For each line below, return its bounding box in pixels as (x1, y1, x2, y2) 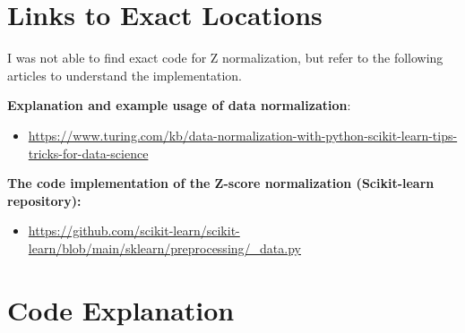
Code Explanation (7, 291, 235, 328)
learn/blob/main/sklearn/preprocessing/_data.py (28, 238, 301, 257)
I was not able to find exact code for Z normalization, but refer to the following (7, 48, 443, 67)
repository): (7, 191, 82, 209)
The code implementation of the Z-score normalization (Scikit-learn (7, 174, 435, 192)
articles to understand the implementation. (7, 65, 242, 84)
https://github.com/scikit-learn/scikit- (28, 221, 240, 240)
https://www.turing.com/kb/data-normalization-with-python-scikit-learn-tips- (28, 125, 458, 144)
